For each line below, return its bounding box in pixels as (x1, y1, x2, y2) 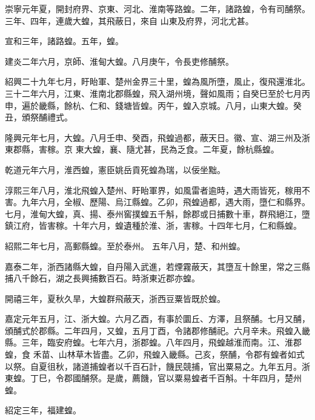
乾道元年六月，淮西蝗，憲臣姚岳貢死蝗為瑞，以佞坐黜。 (5, 163, 225, 176)
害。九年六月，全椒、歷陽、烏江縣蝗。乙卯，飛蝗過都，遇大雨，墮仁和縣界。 (5, 195, 310, 208)
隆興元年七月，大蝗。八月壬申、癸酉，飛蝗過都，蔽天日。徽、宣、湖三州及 (5, 131, 302, 143)
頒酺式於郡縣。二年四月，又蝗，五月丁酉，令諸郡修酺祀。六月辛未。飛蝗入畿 (5, 324, 310, 336)
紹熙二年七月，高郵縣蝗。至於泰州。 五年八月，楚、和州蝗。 (5, 239, 245, 252)
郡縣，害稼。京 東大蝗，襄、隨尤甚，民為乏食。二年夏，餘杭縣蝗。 (13, 143, 279, 156)
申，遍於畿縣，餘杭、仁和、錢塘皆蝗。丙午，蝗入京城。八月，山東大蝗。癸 (5, 99, 302, 111)
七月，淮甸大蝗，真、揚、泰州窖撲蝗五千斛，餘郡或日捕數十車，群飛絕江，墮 (5, 207, 310, 220)
